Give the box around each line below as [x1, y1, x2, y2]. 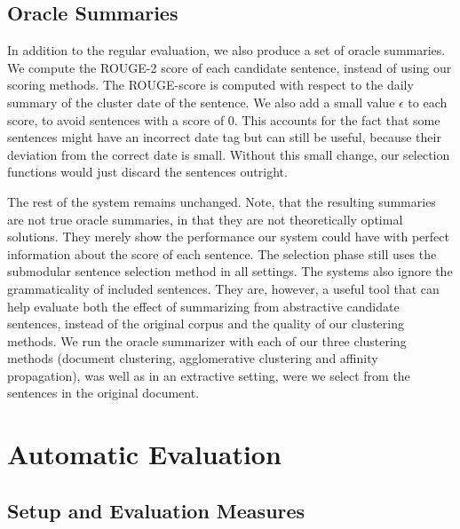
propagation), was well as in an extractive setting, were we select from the [7, 366, 410, 384]
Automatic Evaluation [7, 436, 282, 472]
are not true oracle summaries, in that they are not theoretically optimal [7, 209, 403, 228]
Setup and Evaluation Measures [7, 496, 305, 524]
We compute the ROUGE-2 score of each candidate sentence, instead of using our [7, 58, 452, 76]
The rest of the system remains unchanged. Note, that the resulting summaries [7, 192, 436, 210]
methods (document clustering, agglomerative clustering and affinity [7, 349, 378, 367]
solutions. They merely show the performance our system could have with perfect [7, 227, 449, 246]
